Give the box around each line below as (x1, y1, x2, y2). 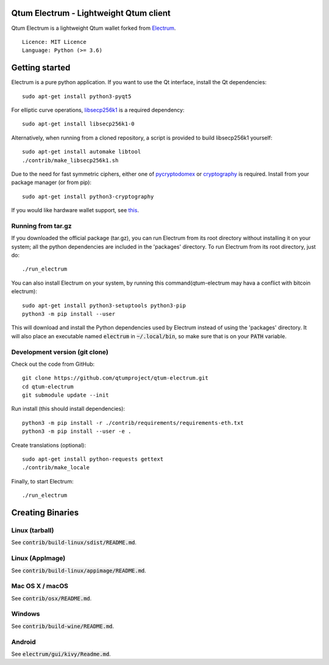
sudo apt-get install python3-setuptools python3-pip (22, 302, 186, 309)
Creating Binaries (11, 508, 79, 518)
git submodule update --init (22, 392, 109, 399)
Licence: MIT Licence (22, 38, 87, 45)
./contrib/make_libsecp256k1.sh (22, 157, 119, 164)
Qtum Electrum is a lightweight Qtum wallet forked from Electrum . (11, 24, 176, 32)
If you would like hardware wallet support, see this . (11, 207, 140, 214)
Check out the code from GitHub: (11, 360, 95, 368)
